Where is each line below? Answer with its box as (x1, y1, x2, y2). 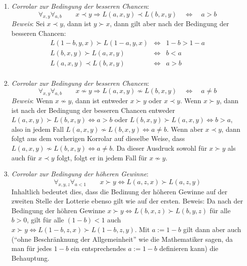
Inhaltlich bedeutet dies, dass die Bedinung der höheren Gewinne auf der (11, 186, 228, 196)
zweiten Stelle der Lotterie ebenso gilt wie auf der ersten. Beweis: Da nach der (11, 196, 243, 206)
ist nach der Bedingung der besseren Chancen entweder (11, 105, 175, 115)
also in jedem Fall (11, 124, 64, 134)
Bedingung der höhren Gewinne (11, 205, 105, 215)
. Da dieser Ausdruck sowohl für (112, 143, 207, 153)
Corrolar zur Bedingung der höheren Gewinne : (11, 169, 149, 179)
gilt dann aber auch (183, 224, 241, 235)
